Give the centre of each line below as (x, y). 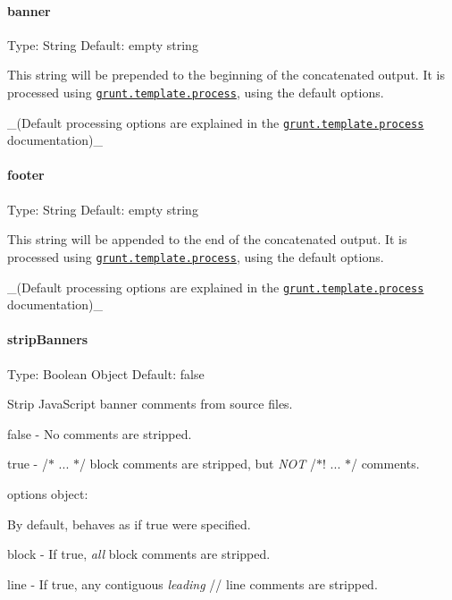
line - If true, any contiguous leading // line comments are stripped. (193, 583)
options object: (48, 493)
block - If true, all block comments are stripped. (139, 554)
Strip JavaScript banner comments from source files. (150, 404)
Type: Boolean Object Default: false (106, 373)
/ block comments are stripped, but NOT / (198, 464)
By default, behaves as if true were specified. (129, 524)
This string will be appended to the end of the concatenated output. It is (207, 239)
